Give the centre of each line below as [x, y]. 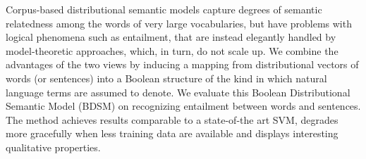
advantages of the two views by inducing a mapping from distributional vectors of [182, 64]
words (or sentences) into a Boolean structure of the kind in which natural [166, 78]
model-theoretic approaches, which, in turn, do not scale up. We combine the [172, 50]
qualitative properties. [53, 147]
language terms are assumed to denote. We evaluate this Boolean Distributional [178, 92]
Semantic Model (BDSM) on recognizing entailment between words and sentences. [183, 106]
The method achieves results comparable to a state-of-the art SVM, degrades [172, 119]
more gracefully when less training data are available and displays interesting [172, 133]
